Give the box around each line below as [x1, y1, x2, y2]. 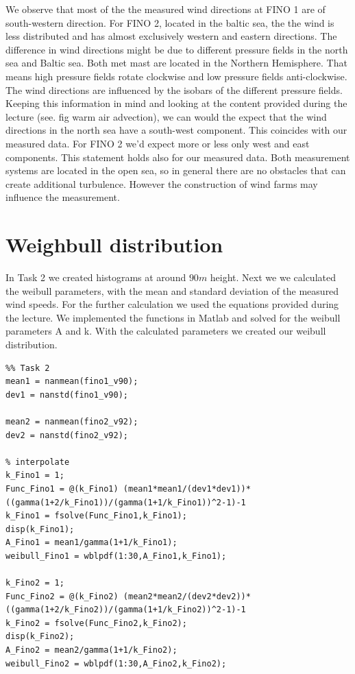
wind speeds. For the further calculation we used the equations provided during [5, 297, 339, 311]
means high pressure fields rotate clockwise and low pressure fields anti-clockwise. [5, 69, 347, 83]
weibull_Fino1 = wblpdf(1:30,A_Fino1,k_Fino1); [5, 551, 227, 561]
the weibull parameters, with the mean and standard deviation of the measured [5, 283, 339, 298]
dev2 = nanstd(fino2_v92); [5, 430, 128, 440]
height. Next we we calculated [210, 270, 336, 285]
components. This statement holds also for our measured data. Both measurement [5, 149, 350, 164]
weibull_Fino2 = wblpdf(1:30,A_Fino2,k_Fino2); [5, 658, 227, 669]
